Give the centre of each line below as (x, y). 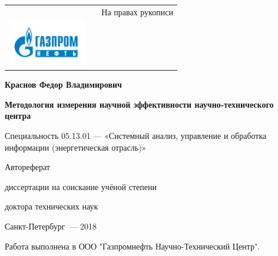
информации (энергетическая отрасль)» (76, 147)
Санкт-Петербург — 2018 (51, 226)
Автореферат (27, 167)
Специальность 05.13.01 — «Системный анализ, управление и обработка (136, 136)
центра (18, 116)
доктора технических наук (52, 206)
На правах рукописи (137, 11)
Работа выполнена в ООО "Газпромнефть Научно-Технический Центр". (133, 246)
